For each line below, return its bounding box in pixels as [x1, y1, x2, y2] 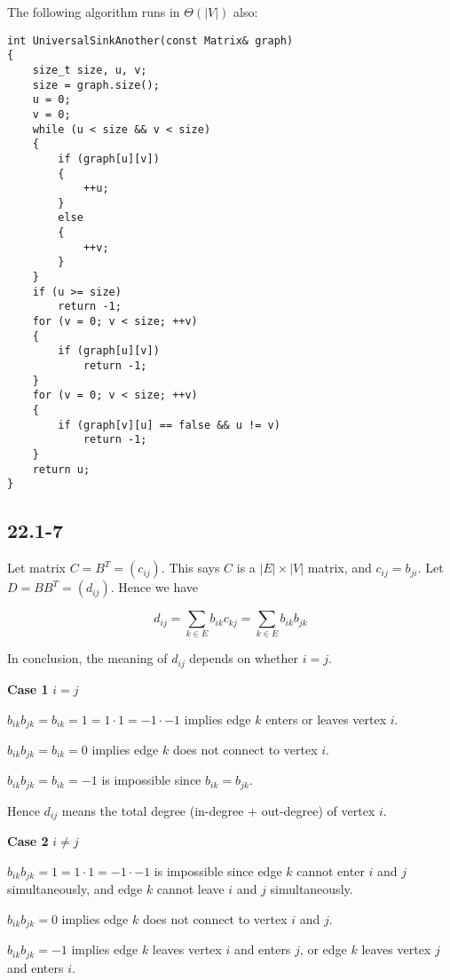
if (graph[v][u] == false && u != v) [58, 418, 280, 431]
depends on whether [189, 649, 298, 668]
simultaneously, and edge [7, 880, 143, 898]
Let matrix [7, 558, 66, 577]
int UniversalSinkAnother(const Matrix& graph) [7, 34, 294, 47]
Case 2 [7, 832, 49, 850]
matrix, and [307, 558, 372, 577]
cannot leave [156, 880, 225, 898]
